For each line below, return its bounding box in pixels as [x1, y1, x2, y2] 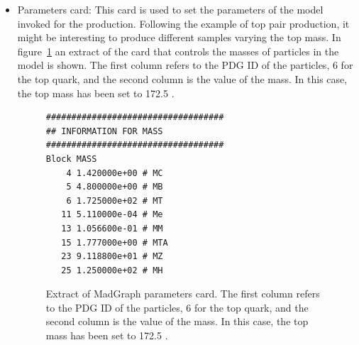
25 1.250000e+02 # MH [61, 265, 163, 275]
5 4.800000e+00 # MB [66, 182, 163, 192]
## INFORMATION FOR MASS [45, 126, 163, 136]
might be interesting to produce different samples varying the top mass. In [17, 30, 341, 45]
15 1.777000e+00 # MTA [61, 237, 168, 248]
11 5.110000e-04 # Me [61, 209, 163, 220]
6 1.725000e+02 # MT [66, 195, 163, 206]
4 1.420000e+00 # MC [66, 168, 163, 178]
